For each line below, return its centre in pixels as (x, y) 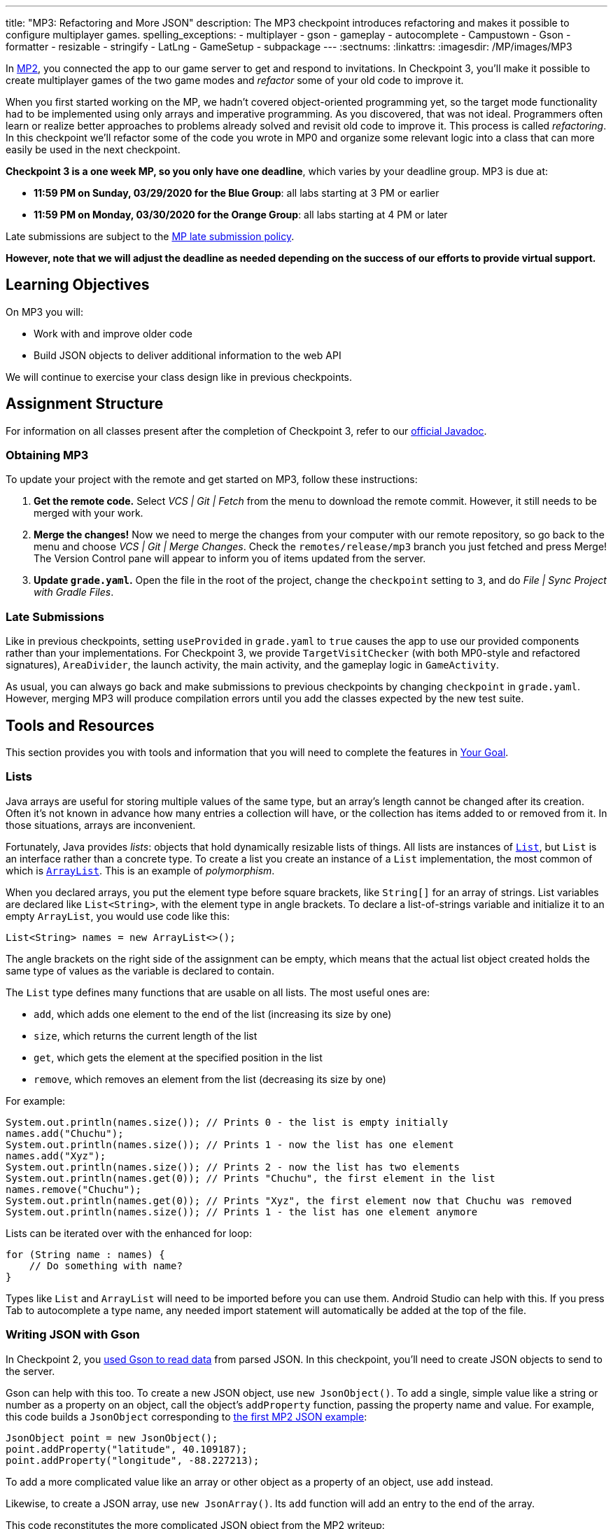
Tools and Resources (80, 725)
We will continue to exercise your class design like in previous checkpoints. (179, 377)
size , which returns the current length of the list (146, 1035)
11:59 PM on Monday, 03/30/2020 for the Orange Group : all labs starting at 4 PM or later (241, 215)
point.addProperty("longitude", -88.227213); (133, 1460)
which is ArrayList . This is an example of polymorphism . (140, 870)
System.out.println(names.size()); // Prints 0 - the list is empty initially (227, 1122)
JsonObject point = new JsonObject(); (112, 1438)
